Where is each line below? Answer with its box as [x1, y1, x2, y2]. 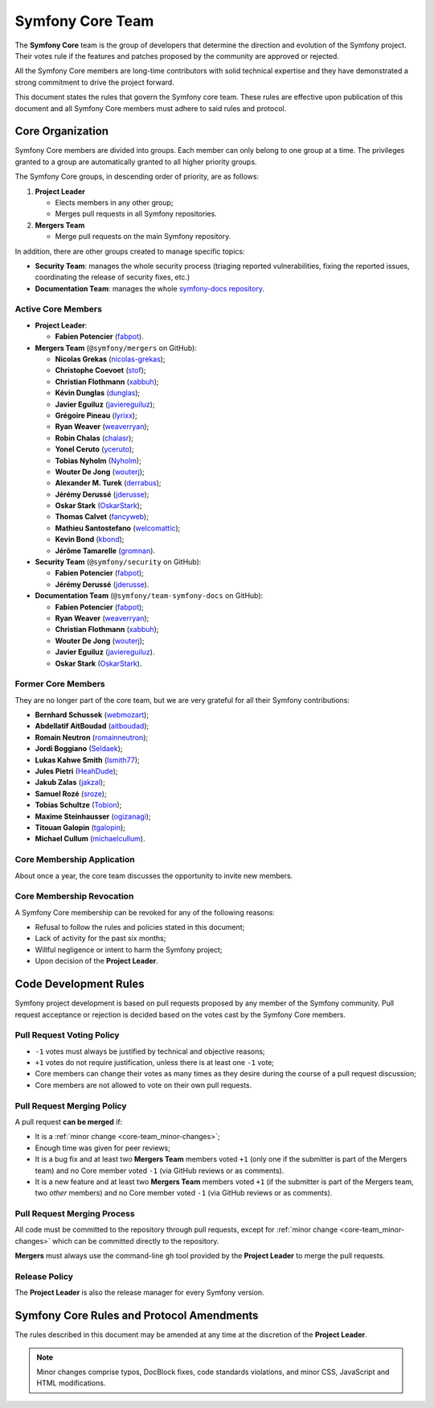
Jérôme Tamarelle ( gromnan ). [55, 546, 156, 555]
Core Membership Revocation [14, 890, 134, 902]
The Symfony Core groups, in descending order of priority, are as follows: [14, 171, 260, 181]
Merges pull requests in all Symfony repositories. [55, 209, 217, 219]
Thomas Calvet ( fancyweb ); [55, 512, 149, 522]
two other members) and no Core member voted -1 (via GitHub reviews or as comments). [35, 1188, 333, 1198]
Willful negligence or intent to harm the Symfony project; [35, 944, 223, 954]
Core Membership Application [14, 854, 136, 865]
